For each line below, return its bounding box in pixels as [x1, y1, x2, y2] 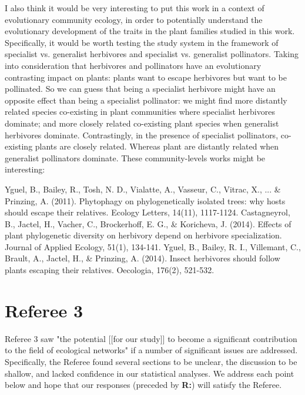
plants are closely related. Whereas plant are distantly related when [35, 140, 279, 152]
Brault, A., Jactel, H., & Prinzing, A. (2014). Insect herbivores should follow [5, 252, 280, 264]
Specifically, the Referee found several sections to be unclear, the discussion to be [5, 355, 297, 367]
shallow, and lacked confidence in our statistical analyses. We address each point [5, 367, 294, 379]
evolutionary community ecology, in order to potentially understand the [5, 13, 263, 25]
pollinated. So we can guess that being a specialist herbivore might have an [5, 82, 276, 95]
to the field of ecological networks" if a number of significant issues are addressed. [5, 344, 298, 356]
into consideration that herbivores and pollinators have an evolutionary [5, 59, 262, 71]
